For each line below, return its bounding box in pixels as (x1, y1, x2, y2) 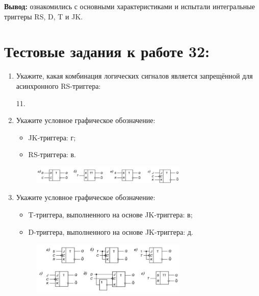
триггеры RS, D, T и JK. (4, 11, 83, 21)
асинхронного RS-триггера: (16, 80, 101, 91)
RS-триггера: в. (28, 149, 76, 160)
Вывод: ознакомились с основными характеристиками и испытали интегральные (4, 1, 255, 11)
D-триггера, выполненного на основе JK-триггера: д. (28, 226, 193, 237)
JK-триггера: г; (28, 132, 76, 142)
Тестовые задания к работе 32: (4, 41, 210, 62)
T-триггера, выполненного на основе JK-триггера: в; (28, 209, 193, 220)
